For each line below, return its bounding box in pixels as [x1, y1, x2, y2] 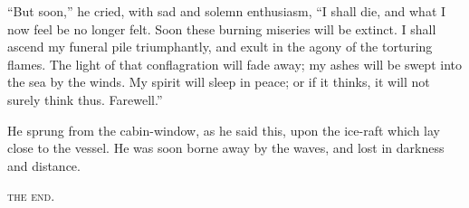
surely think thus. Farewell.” [7, 90, 163, 109]
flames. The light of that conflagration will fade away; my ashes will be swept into [7, 54, 462, 73]
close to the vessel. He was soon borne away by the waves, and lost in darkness [7, 138, 445, 157]
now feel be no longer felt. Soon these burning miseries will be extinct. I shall [7, 19, 436, 38]
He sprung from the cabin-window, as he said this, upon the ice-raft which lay [7, 120, 440, 139]
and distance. [7, 156, 81, 175]
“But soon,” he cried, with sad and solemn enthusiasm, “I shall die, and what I [7, 2, 446, 20]
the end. [7, 186, 55, 205]
